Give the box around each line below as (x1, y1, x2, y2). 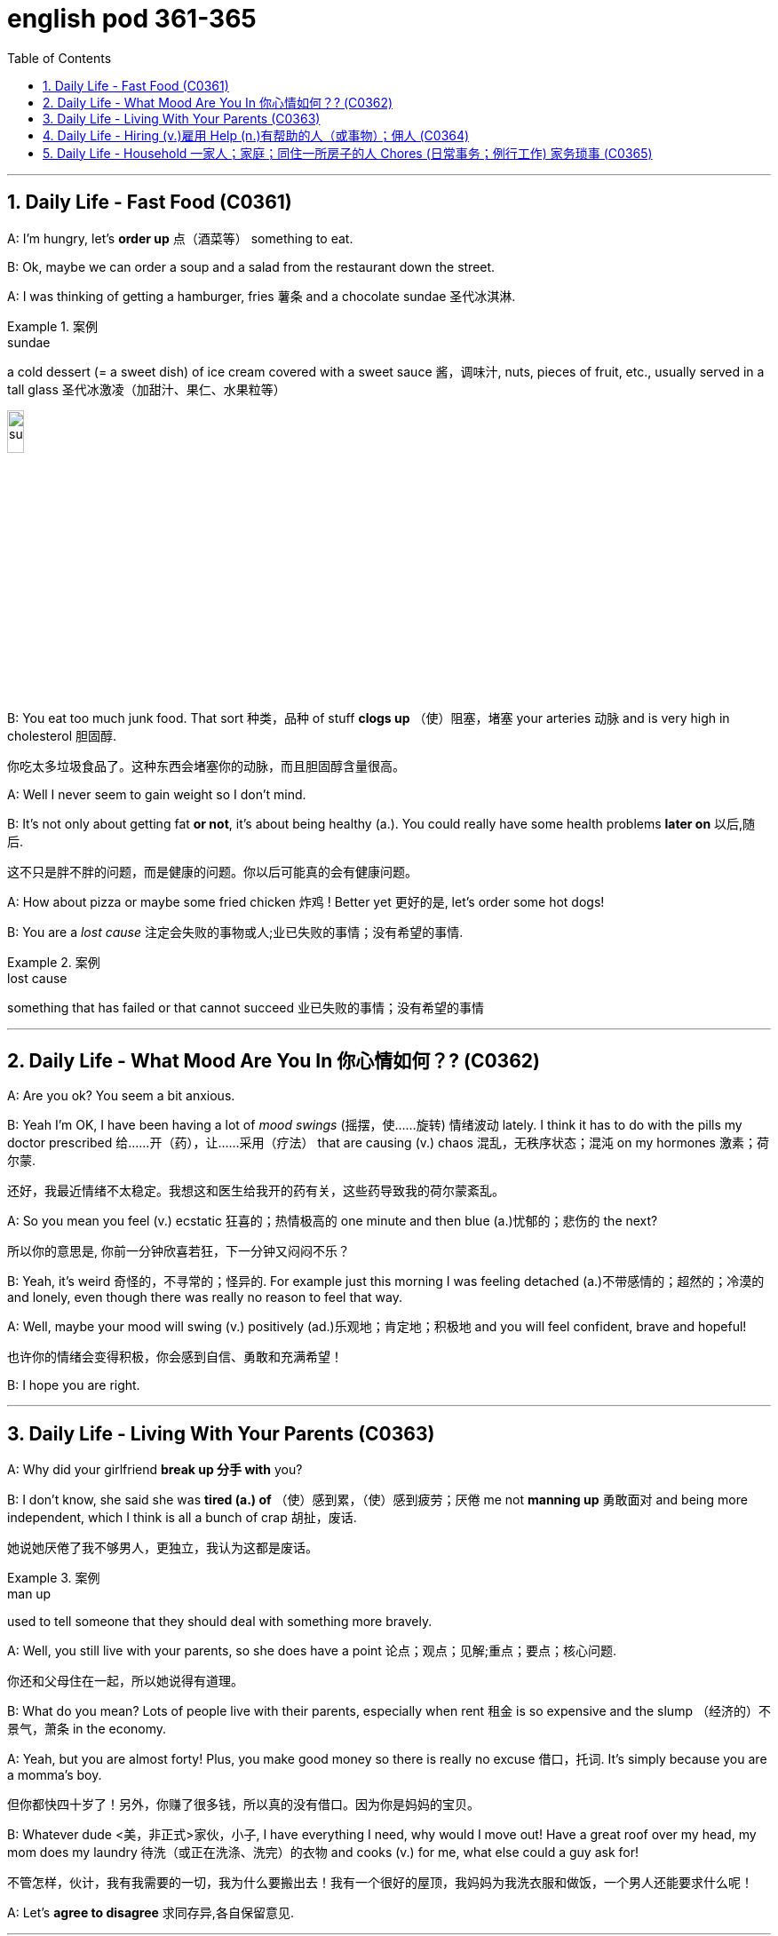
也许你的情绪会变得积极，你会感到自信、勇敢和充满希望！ (7, 1349, 343, 1365)
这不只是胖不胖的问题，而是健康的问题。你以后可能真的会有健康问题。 (7, 864, 417, 880)
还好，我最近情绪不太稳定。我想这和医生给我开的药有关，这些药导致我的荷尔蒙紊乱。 (7, 1183, 504, 1199)
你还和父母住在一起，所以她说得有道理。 (7, 1673, 243, 1689)
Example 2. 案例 (7, 955, 100, 971)
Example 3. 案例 (7, 1570, 100, 1586)
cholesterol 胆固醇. (7, 728, 117, 744)
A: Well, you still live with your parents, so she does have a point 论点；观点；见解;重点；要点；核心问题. (7, 1643, 617, 1659)
